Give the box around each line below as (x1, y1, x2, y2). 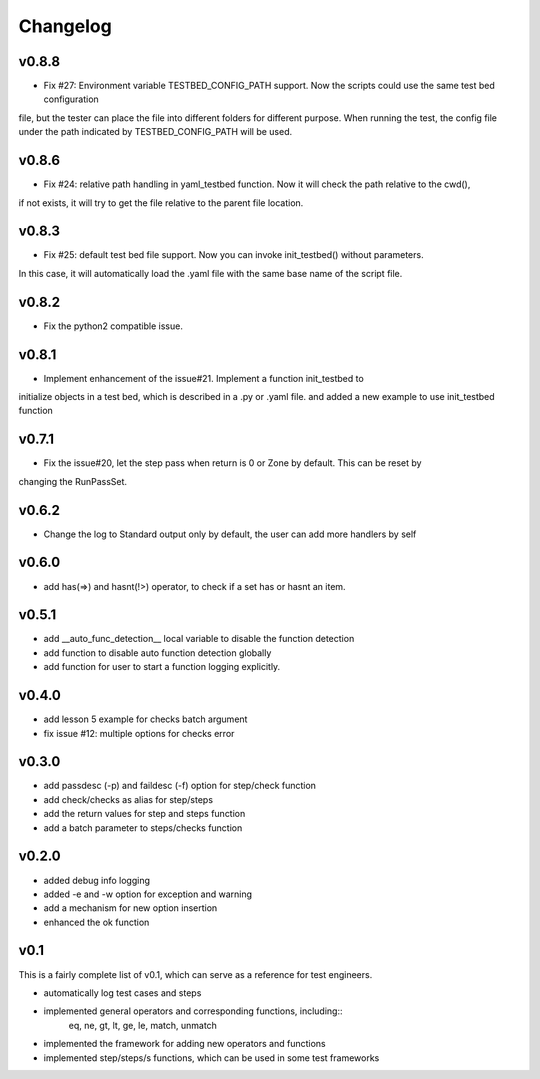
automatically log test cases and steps (43, 986, 202, 999)
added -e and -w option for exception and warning (43, 888, 253, 900)
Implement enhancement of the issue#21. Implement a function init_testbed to (43, 372, 364, 384)
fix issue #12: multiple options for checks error (43, 727, 235, 739)
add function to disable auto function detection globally (43, 646, 272, 659)
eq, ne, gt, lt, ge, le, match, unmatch (68, 1019, 217, 1031)
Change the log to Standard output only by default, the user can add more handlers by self (43, 528, 417, 540)
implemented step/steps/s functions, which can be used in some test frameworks (43, 1051, 380, 1064)
